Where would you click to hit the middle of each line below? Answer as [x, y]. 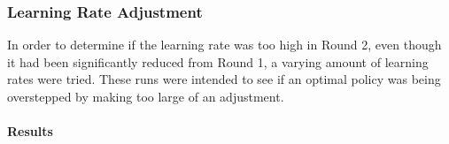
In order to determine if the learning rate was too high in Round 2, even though [224, 45]
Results [30, 131]
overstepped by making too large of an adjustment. [146, 96]
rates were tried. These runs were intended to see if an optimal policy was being [224, 79]
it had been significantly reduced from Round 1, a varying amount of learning [218, 61]
